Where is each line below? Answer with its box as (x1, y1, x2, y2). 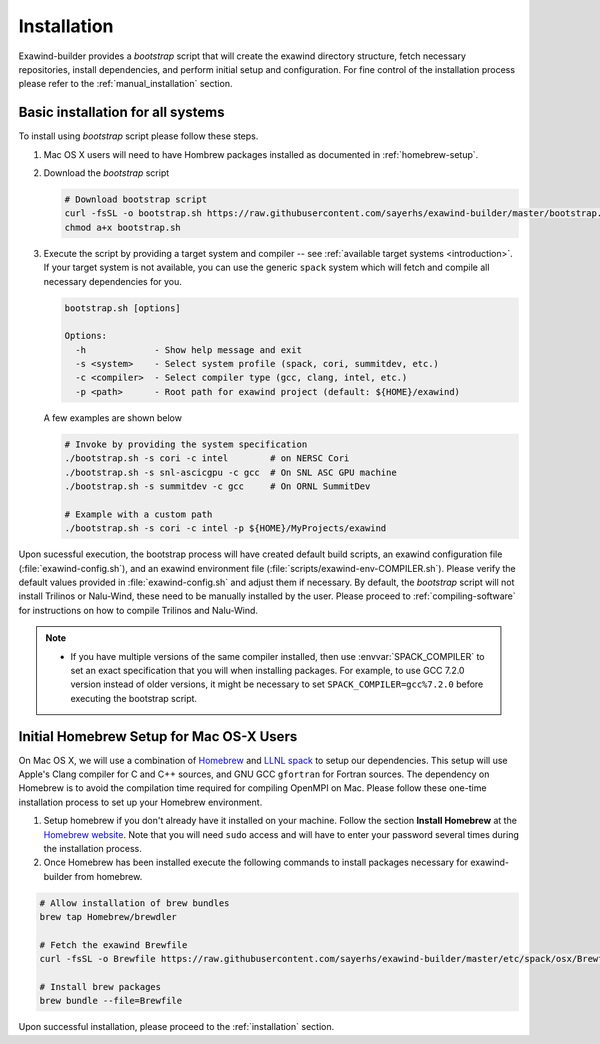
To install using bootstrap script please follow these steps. (18, 130, 259, 142)
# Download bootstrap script (64, 194, 208, 205)
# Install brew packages (39, 981, 162, 993)
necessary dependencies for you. (43, 275, 182, 287)
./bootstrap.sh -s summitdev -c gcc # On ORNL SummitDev (64, 481, 371, 492)
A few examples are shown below (43, 411, 182, 424)
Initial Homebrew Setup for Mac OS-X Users (18, 728, 298, 745)
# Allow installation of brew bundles (39, 897, 230, 909)
